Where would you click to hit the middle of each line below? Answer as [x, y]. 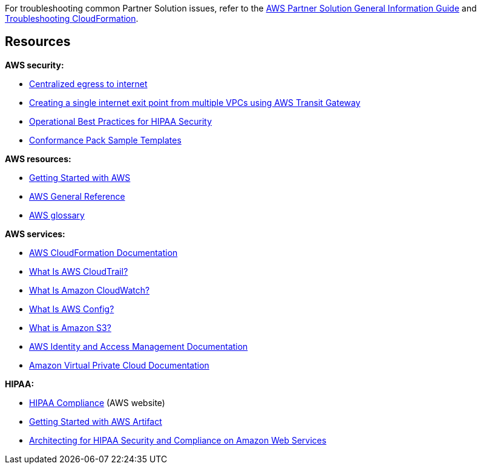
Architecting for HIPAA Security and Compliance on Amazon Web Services [178, 440]
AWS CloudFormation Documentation [103, 252]
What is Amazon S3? [70, 327]
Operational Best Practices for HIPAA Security [121, 121]
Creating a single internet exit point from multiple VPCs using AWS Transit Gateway [195, 102]
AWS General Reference [77, 196]
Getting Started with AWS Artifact [96, 421]
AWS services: [35, 234]
